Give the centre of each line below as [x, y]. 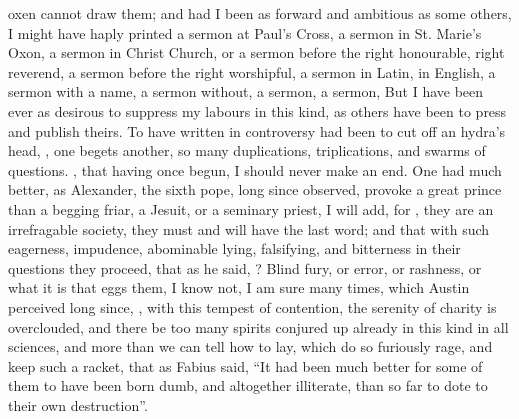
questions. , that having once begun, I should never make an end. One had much [255, 169]
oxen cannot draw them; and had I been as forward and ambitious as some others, [260, 13]
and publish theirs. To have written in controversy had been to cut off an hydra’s [257, 130]
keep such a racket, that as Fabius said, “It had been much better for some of [245, 365]
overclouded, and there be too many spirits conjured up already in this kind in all [258, 326]
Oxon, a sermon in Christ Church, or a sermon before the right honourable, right [256, 52]
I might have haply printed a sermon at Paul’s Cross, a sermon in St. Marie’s [245, 32]
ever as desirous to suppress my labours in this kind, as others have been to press [257, 110]
